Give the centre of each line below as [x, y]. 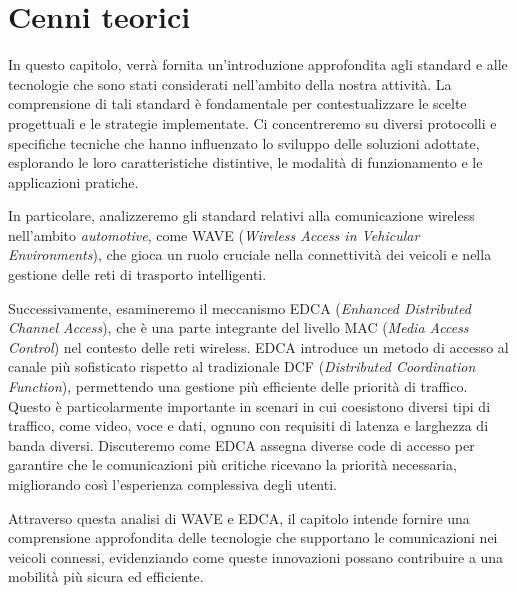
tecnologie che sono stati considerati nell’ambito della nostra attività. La [230, 83]
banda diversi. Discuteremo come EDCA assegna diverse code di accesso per [241, 444]
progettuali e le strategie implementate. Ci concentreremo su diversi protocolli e [252, 122]
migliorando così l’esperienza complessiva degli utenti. [172, 484]
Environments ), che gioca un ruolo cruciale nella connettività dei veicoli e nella [250, 254]
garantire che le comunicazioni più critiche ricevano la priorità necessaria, [232, 464]
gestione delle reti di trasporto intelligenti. [137, 274]
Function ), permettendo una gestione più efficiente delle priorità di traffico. [238, 386]
